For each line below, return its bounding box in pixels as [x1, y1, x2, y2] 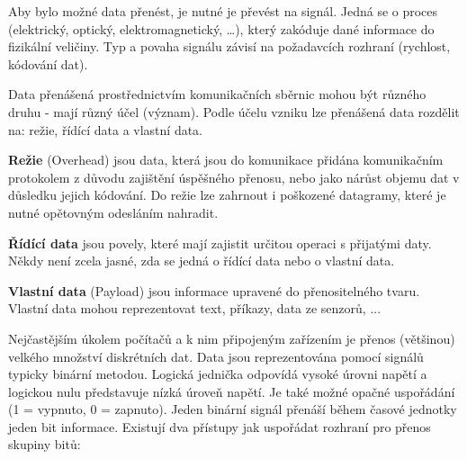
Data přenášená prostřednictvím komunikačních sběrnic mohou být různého [8, 85, 427, 103]
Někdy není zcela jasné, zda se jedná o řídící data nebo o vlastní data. [8, 251, 395, 270]
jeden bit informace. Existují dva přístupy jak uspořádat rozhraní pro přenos [8, 417, 431, 436]
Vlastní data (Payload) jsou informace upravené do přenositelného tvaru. [8, 281, 420, 300]
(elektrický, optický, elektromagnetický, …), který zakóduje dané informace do [8, 19, 435, 38]
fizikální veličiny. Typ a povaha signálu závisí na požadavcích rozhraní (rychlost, [8, 37, 451, 56]
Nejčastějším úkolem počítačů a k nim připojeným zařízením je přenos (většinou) [8, 328, 455, 347]
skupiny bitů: [8, 435, 81, 454]
